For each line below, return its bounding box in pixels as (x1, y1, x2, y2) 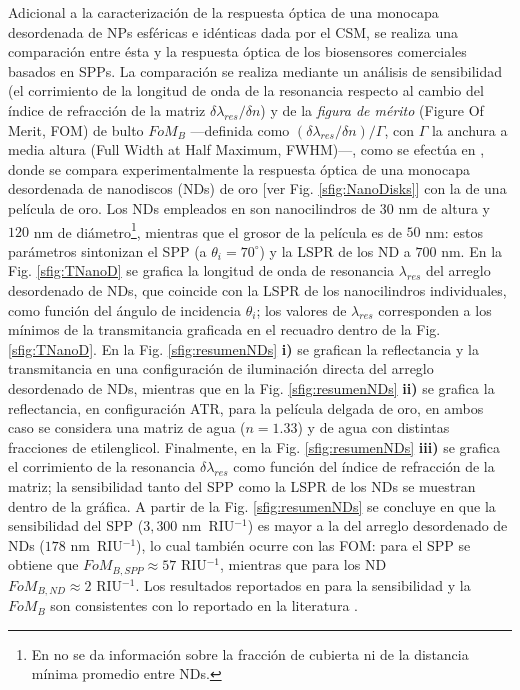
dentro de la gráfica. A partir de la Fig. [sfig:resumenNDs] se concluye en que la (8, 495, 496, 516)
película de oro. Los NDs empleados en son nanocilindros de (8, 197, 376, 218)
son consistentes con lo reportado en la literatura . (50, 595, 358, 616)
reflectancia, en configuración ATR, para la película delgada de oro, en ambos (8, 397, 484, 418)
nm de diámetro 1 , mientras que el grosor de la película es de (33, 218, 402, 242)
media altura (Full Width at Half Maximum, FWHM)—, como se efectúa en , (8, 139, 485, 160)
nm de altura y (398, 197, 490, 218)
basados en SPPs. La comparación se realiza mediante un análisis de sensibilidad (8, 60, 502, 81)
